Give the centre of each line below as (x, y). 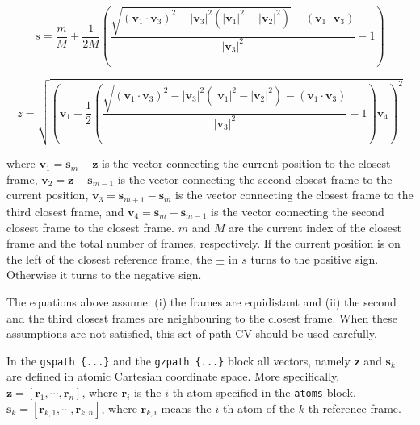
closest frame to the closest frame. (90, 227)
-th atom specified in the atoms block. (262, 392)
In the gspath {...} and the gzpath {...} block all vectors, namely (178, 360)
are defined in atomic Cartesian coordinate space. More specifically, (173, 376)
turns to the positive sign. (315, 258)
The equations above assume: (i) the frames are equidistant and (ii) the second (202, 301)
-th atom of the (257, 408)
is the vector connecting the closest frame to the (294, 195)
